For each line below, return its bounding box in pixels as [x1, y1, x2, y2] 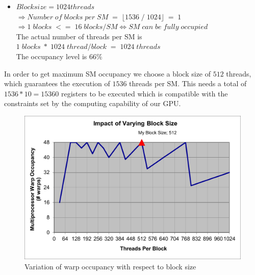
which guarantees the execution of [4, 78, 110, 89]
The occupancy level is [16, 51, 87, 61]
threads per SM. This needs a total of [129, 78, 247, 89]
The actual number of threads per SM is [16, 31, 142, 41]
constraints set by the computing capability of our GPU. [4, 98, 181, 109]
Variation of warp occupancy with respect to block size [24, 261, 196, 271]
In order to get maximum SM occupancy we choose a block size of [4, 68, 211, 79]
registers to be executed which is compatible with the [61, 88, 228, 98]
